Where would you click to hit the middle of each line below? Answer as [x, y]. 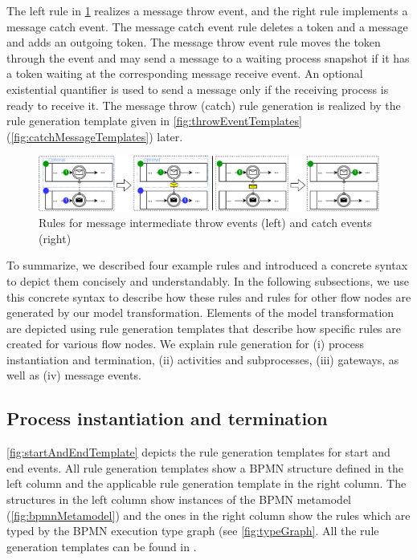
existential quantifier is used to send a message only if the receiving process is [198, 89]
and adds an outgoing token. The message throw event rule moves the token [194, 42]
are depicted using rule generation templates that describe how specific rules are [204, 328]
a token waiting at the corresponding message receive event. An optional [185, 73]
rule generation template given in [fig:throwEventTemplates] [154, 121]
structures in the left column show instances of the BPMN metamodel [179, 499]
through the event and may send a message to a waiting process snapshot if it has [208, 57]
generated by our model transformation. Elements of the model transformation [200, 312]
